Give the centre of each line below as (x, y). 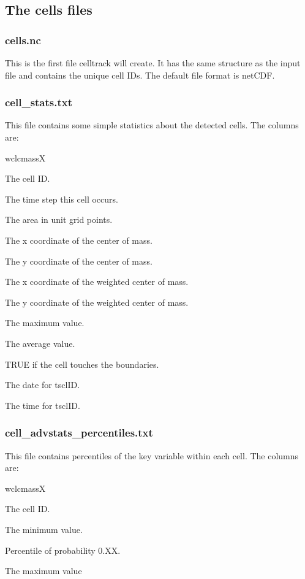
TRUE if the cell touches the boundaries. (82, 364)
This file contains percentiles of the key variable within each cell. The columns (152, 455)
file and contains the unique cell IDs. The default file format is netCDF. (140, 75)
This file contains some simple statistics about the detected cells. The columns (152, 125)
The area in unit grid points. (59, 220)
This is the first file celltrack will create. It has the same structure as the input (153, 63)
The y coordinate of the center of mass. (79, 261)
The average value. (40, 343)
